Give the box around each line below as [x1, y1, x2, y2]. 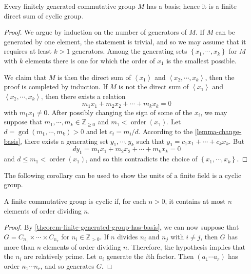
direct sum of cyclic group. [4, 10, 83, 20]
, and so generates [40, 260, 95, 271]
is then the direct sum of [58, 72, 131, 82]
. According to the [138, 126, 193, 136]
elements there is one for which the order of [25, 55, 155, 65]
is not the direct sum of [118, 81, 189, 92]
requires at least [4, 46, 52, 56]
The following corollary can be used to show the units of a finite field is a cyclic [4, 170, 241, 180]
